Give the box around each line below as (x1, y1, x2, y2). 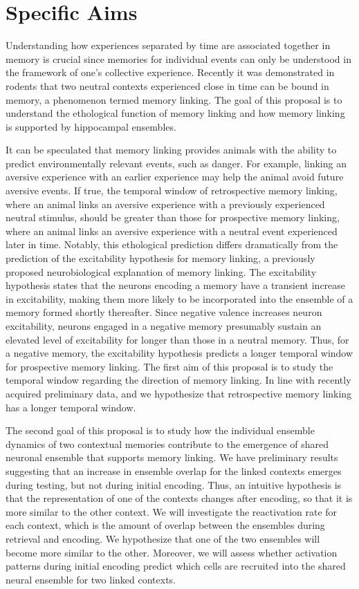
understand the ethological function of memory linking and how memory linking (6, 106, 345, 120)
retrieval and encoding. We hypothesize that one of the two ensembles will (6, 531, 320, 545)
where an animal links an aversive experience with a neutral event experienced (6, 223, 338, 238)
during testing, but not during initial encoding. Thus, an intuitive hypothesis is (6, 477, 342, 492)
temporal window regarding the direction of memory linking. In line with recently (6, 373, 351, 387)
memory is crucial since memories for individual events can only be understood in (6, 51, 351, 66)
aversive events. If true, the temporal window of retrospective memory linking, (6, 183, 338, 198)
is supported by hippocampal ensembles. (6, 119, 176, 133)
